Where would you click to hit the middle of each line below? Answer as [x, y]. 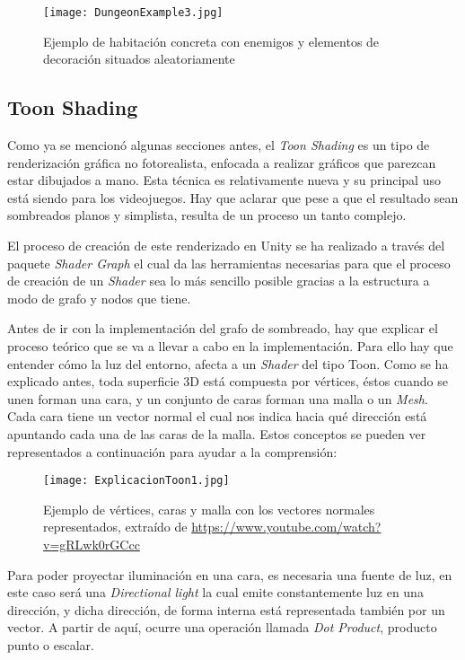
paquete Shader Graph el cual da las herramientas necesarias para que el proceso [229, 263]
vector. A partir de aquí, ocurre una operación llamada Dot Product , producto [222, 627]
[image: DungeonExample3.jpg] [133, 13]
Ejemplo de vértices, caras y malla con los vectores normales [209, 509]
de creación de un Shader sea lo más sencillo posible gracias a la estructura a [219, 281]
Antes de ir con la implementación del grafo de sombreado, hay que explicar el [223, 328]
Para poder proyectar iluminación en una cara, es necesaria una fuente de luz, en [230, 574]
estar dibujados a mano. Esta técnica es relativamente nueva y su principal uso [224, 180]
